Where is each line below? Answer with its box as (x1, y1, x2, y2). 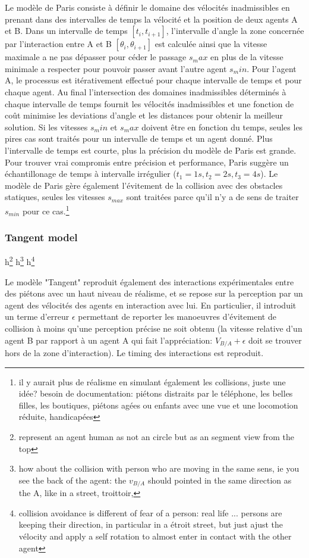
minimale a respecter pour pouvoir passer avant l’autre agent (5, 62, 227, 74)
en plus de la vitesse (210, 51, 283, 63)
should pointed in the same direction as (147, 473, 292, 486)
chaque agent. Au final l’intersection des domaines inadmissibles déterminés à (5, 85, 286, 98)
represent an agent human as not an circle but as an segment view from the (18, 431, 294, 443)
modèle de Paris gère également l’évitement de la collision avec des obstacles (5, 179, 283, 191)
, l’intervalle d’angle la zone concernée (166, 24, 304, 37)
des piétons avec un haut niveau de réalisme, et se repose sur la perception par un (5, 287, 303, 300)
